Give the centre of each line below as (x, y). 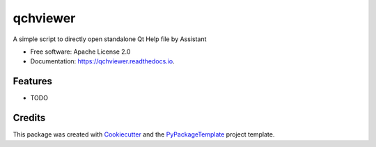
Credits (29, 118)
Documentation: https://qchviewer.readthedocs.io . (102, 61)
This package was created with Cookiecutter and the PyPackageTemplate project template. (144, 134)
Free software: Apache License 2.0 (80, 52)
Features (32, 81)
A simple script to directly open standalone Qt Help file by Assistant (110, 39)
